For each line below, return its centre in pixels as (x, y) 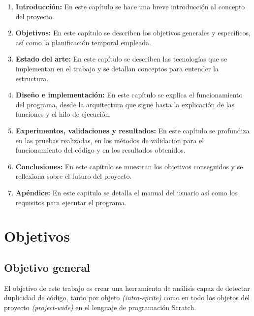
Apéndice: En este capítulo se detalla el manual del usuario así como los (127, 192)
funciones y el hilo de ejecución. (63, 114)
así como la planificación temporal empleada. (83, 42)
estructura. (32, 78)
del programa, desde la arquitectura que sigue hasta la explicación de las (125, 104)
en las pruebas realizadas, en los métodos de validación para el (110, 140)
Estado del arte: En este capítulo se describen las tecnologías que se (121, 59)
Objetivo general (47, 267)
